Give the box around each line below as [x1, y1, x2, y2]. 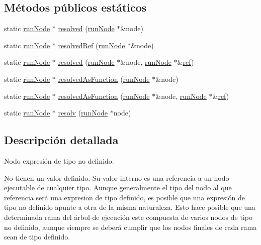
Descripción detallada [4, 132, 119, 148]
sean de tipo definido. [4, 231, 70, 242]
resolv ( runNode [58, 107, 108, 118]
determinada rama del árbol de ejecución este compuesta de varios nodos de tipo [4, 211, 252, 222]
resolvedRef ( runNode [58, 40, 125, 50]
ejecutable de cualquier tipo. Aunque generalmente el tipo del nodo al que [4, 182, 232, 193]
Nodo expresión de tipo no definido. [4, 155, 114, 166]
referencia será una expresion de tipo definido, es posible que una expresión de [4, 192, 245, 202]
